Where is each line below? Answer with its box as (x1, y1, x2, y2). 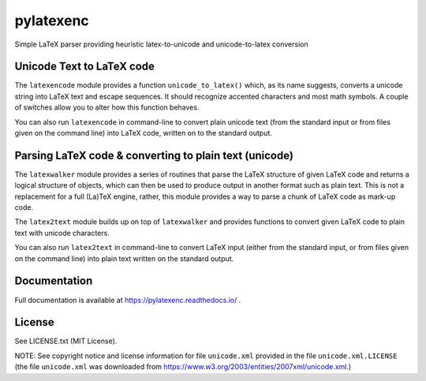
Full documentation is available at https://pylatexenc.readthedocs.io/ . (14, 295, 241, 304)
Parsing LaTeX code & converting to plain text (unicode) (14, 148, 293, 162)
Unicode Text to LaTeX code (14, 60, 155, 73)
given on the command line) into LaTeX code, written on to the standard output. (14, 129, 272, 138)
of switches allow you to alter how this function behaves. (14, 103, 200, 112)
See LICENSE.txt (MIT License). (14, 336, 118, 346)
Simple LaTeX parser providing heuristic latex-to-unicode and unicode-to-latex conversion (14, 39, 308, 49)
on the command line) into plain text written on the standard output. (14, 253, 234, 263)
